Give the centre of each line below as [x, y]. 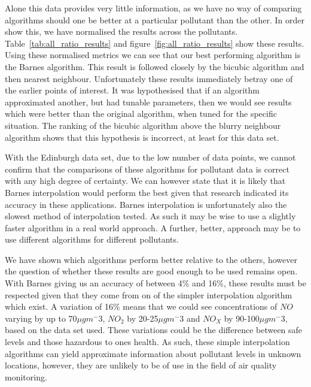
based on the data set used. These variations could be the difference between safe [154, 330]
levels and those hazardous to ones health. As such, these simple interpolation [147, 342]
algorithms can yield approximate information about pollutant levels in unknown [153, 353]
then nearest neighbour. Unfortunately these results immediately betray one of [149, 78]
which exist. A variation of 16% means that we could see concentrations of [141, 306]
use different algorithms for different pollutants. [92, 239]
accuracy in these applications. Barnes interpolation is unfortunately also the [146, 204]
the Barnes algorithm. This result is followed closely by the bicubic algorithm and [155, 66]
